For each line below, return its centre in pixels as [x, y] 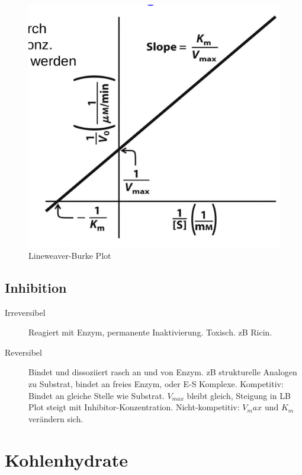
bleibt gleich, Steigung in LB [239, 395]
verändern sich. [56, 418]
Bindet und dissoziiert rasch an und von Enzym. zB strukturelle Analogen [163, 372]
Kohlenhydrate [66, 459]
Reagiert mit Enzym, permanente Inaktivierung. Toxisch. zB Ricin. [150, 332]
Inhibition [36, 287]
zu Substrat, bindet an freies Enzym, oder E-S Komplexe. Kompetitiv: [156, 384]
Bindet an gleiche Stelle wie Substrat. [97, 395]
